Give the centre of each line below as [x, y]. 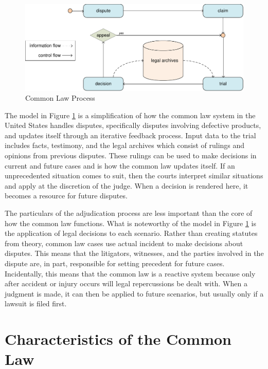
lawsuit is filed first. [36, 303]
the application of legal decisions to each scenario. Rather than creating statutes [131, 233]
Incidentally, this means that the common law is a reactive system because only [130, 273]
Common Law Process [60, 98]
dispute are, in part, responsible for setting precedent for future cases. [115, 263]
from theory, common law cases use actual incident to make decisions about [124, 243]
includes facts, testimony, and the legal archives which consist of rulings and [125, 145]
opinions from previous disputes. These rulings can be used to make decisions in [131, 155]
